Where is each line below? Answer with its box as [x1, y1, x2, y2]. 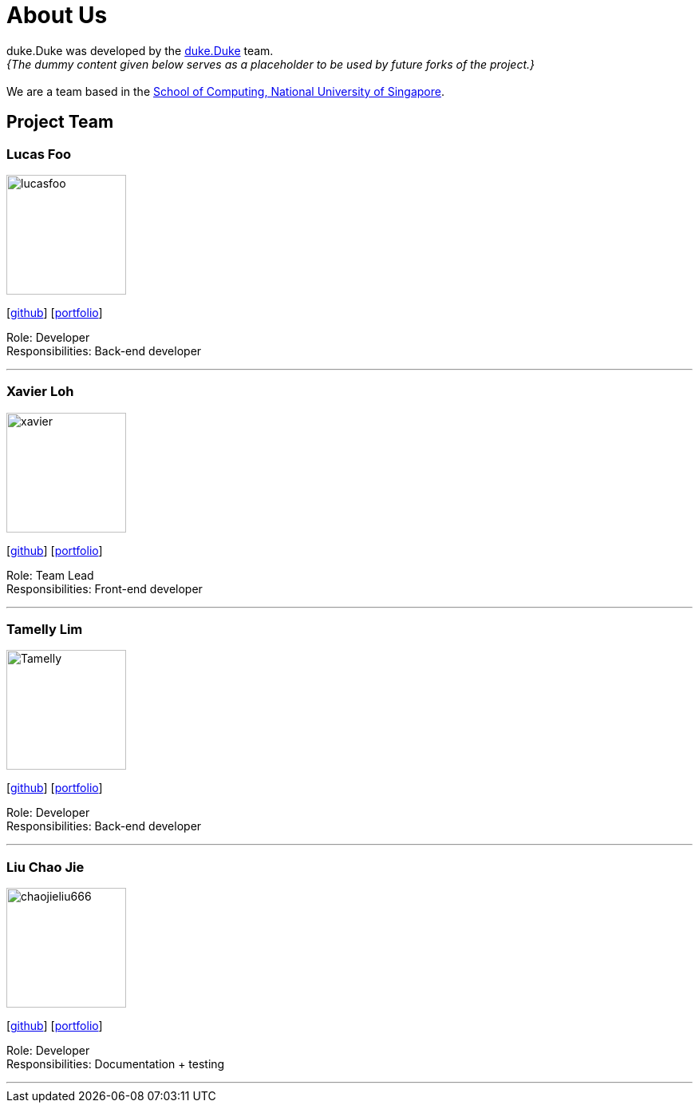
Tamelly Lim [6, 621, 83, 638]
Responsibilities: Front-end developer [6, 581, 203, 596]
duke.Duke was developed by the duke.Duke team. [6, 43, 274, 57]
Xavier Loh [6, 383, 74, 400]
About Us [6, 2, 108, 29]
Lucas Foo [6, 145, 71, 162]
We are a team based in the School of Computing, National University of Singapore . [6, 84, 445, 98]
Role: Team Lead [6, 568, 94, 582]
